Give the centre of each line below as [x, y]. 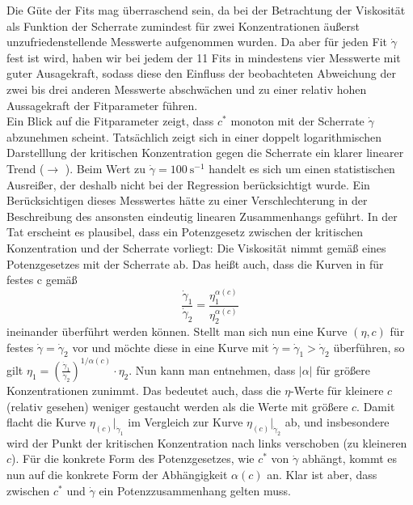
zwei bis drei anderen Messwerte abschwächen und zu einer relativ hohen [187, 89]
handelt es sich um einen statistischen [302, 168]
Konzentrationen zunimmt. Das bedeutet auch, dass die [144, 390]
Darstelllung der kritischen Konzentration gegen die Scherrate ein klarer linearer [205, 153]
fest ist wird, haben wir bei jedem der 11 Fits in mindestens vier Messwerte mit [204, 57]
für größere [343, 369]
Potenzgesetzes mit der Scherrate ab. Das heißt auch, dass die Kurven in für [195, 263]
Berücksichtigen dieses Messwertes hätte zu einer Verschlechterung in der [187, 200]
